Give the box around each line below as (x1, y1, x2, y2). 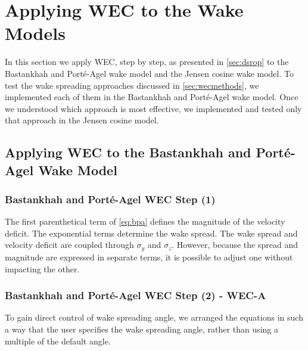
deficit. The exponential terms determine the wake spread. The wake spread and (5, 226, 298, 239)
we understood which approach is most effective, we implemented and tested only (5, 102, 302, 114)
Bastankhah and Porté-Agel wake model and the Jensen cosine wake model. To (5, 67, 294, 79)
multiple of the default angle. (5, 334, 111, 347)
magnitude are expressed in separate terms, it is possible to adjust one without (5, 250, 293, 263)
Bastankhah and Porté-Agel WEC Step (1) (5, 191, 216, 206)
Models (5, 21, 66, 45)
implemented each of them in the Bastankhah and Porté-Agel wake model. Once (5, 91, 298, 103)
